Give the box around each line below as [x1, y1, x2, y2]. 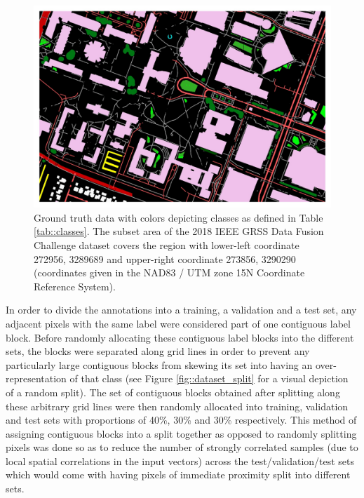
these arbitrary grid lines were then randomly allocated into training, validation [6, 398, 349, 413]
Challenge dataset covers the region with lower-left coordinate [34, 237, 299, 252]
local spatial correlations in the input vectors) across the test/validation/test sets [6, 453, 355, 468]
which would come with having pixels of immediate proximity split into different [6, 467, 351, 482]
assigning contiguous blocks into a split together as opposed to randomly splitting [6, 426, 357, 440]
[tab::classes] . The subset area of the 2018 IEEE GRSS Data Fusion [34, 224, 324, 238]
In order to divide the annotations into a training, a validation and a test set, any [6, 302, 357, 317]
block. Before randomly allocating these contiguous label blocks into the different [6, 330, 354, 344]
